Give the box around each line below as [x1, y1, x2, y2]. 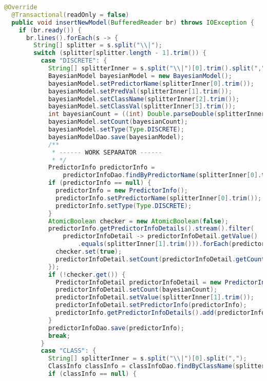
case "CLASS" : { [41, 347, 97, 355]
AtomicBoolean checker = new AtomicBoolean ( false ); [48, 217, 228, 225]
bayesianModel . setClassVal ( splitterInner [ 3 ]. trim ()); [48, 103, 236, 110]
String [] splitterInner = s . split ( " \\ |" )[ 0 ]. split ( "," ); [48, 355, 247, 363]
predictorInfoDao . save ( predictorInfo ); [48, 324, 184, 332]
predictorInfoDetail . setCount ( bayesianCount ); [55, 286, 218, 294]
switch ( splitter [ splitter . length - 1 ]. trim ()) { [33, 49, 206, 57]
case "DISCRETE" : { [41, 57, 107, 65]
